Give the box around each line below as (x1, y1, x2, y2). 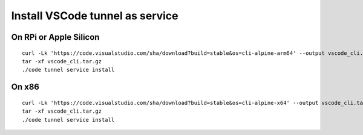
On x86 (11, 82, 39, 92)
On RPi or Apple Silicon (11, 32, 100, 42)
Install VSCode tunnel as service (11, 9, 178, 22)
